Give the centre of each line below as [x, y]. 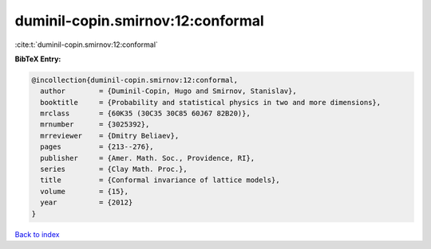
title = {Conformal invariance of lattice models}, [160, 180]
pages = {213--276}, [97, 147]
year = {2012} [87, 202]
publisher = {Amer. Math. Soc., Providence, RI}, [148, 158]
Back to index [37, 234]
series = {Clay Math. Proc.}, [114, 169]
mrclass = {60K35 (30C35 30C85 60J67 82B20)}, [145, 114]
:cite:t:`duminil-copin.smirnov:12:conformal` [87, 45]
